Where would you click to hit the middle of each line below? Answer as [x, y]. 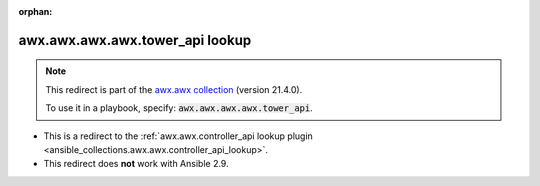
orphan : [35, 11]
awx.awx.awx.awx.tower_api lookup [135, 40]
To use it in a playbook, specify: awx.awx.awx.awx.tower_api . [179, 108]
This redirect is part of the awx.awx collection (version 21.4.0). [174, 89]
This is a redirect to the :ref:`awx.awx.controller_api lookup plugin [178, 136]
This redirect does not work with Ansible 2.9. [136, 164]
